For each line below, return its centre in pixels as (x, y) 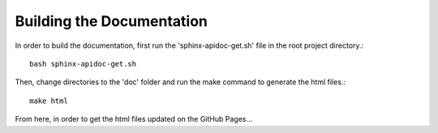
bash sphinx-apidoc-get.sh (83, 64)
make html (49, 101)
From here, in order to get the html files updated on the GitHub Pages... (134, 119)
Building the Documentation (112, 21)
